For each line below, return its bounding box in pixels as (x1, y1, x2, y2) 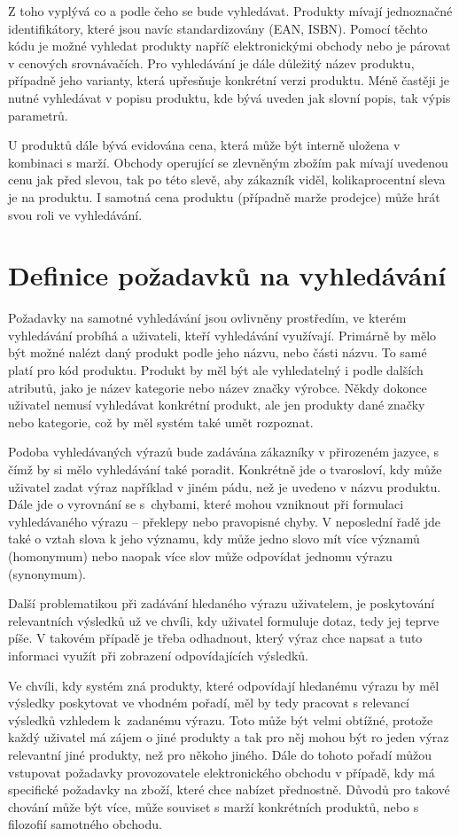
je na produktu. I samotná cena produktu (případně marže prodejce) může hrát (8, 187, 440, 206)
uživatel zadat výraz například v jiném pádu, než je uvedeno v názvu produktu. (8, 477, 441, 496)
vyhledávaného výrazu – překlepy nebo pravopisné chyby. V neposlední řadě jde (8, 512, 441, 530)
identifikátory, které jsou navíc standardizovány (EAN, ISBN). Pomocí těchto (8, 19, 428, 37)
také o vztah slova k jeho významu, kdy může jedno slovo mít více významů (8, 529, 420, 548)
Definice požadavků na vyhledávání (8, 257, 447, 293)
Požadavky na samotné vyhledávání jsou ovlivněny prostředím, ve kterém (8, 309, 407, 327)
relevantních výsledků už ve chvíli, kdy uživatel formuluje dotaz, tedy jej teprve (8, 611, 440, 629)
